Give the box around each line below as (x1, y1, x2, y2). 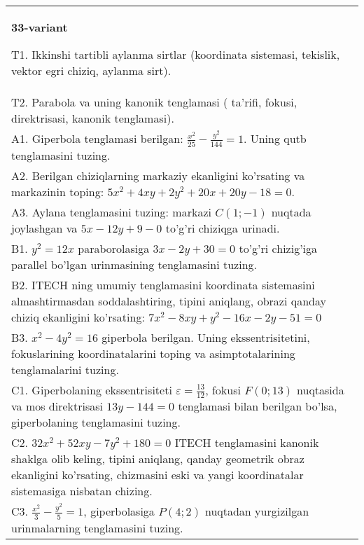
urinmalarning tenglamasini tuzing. (11, 519, 183, 536)
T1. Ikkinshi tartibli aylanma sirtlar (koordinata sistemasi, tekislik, (11, 46, 340, 62)
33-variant (11, 19, 68, 35)
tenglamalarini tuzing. (11, 361, 119, 378)
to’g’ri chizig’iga (239, 240, 318, 256)
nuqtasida (297, 381, 344, 398)
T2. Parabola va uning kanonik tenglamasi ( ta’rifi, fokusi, (11, 94, 297, 110)
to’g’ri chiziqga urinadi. (165, 219, 280, 236)
